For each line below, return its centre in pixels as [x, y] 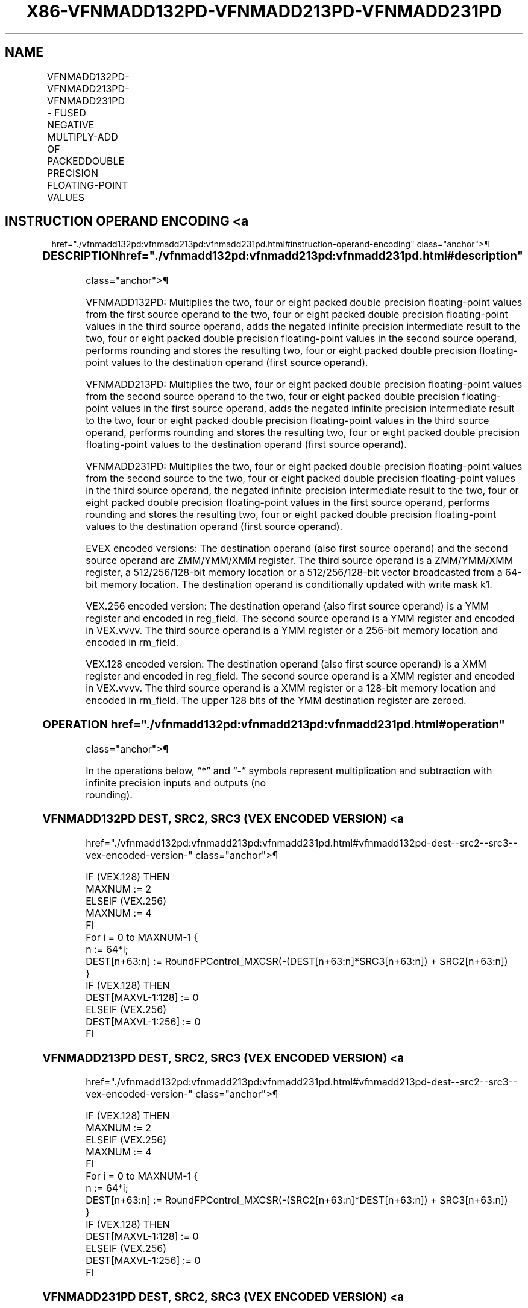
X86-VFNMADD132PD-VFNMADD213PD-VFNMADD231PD [264, 11]
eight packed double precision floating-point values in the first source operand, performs [288, 503]
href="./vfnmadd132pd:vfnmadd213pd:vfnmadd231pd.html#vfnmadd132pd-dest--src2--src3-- [302, 843]
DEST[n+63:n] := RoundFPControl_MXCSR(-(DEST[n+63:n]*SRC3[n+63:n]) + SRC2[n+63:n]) [297, 962]
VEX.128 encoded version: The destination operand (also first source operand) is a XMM [286, 664]
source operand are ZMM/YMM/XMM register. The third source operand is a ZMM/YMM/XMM [300, 561]
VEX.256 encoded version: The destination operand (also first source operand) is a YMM [288, 606]
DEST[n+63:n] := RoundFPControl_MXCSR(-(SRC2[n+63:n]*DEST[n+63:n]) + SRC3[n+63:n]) [297, 1200]
